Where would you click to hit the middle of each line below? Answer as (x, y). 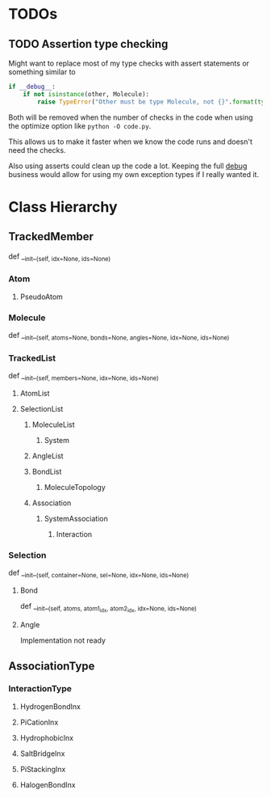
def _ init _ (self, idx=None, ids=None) (60, 257)
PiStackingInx (43, 769)
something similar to (42, 72)
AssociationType (52, 666)
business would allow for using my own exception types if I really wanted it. (134, 174)
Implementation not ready (63, 640)
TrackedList (32, 358)
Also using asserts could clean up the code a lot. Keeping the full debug (128, 166)
